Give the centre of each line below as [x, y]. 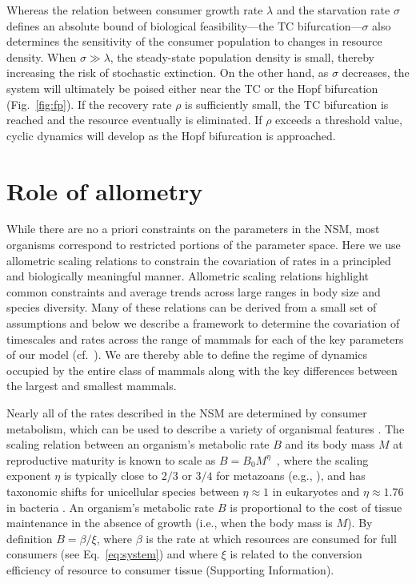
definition [30, 538]
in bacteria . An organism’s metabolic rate [110, 507]
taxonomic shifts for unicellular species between [123, 491]
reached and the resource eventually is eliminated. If [134, 120]
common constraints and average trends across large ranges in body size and [194, 291]
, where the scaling [322, 459]
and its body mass [330, 444]
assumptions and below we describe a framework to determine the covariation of [203, 323]
